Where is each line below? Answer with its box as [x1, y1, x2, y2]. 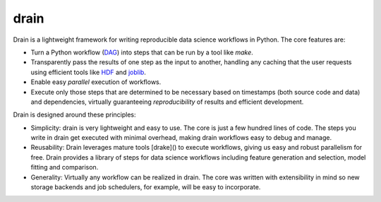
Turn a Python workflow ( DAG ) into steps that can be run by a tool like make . [30, 48, 253, 57]
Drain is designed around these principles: [13, 110, 137, 119]
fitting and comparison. [30, 163, 99, 172]
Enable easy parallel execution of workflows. [30, 78, 162, 86]
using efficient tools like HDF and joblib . [30, 68, 146, 76]
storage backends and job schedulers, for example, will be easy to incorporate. [30, 183, 261, 191]
